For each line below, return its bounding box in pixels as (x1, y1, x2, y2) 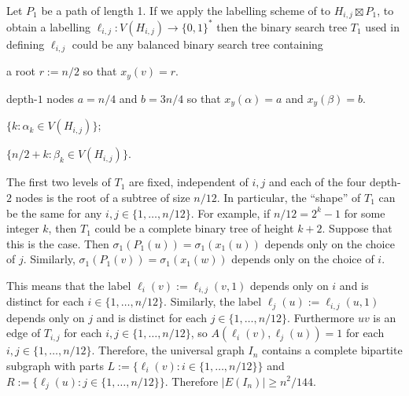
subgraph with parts (6, 357, 104, 373)
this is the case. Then (6, 235, 109, 251)
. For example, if (190, 204, 271, 221)
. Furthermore (287, 309, 355, 325)
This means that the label (6, 277, 131, 293)
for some (344, 204, 385, 221)
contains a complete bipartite (262, 342, 403, 358)
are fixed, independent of (128, 174, 249, 190)
